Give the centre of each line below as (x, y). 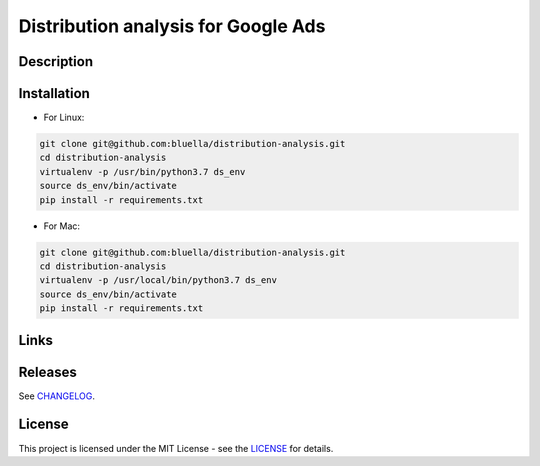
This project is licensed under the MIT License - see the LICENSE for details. (176, 448)
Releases (47, 371)
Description (56, 61)
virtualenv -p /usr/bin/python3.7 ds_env (142, 171)
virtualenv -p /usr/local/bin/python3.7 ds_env (158, 280)
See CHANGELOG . (56, 396)
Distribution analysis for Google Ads (172, 26)
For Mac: (61, 226)
